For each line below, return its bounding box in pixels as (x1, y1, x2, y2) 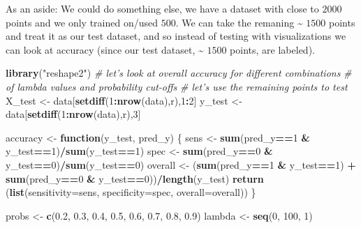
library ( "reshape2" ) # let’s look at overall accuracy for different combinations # (6, 66, 352, 80)
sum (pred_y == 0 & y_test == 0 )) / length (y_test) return (6, 171, 264, 185)
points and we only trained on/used (6, 15, 158, 29)
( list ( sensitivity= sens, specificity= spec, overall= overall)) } (6, 185, 256, 199)
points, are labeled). (230, 42, 315, 56)
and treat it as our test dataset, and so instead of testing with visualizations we (6, 29, 346, 43)
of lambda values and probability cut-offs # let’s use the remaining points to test (6, 79, 348, 93)
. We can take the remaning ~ (175, 15, 303, 29)
